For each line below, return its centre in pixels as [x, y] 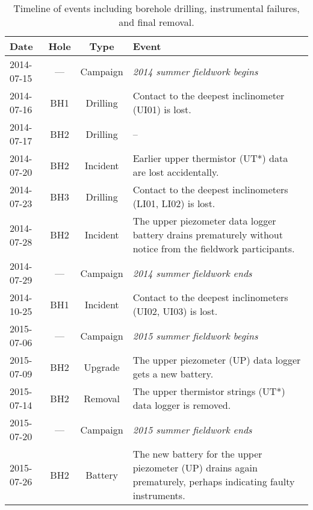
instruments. [159, 495]
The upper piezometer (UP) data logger [217, 360]
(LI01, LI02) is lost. [174, 203]
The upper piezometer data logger [204, 221]
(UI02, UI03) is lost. [175, 311]
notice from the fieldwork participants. [214, 248]
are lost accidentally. [176, 172]
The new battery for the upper [197, 454]
